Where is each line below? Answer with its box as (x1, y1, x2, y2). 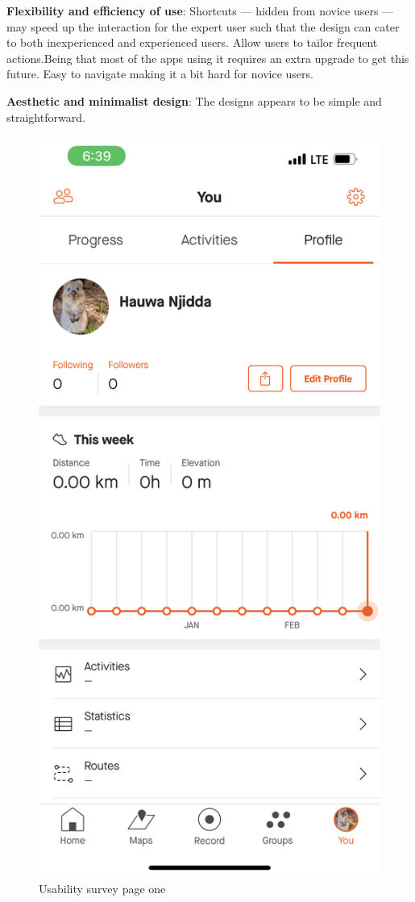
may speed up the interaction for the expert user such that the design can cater (6, 18, 400, 35)
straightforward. (6, 108, 85, 125)
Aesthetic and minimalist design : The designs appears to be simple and (6, 92, 382, 109)
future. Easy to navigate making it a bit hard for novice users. (6, 65, 313, 82)
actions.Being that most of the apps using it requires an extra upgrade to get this (6, 49, 409, 66)
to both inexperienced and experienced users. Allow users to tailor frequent (6, 34, 378, 51)
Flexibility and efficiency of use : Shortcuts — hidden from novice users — (6, 2, 394, 19)
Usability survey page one (39, 879, 166, 896)
